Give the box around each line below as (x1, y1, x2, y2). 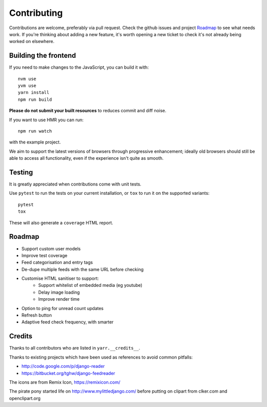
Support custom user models (21, 245, 81, 252)
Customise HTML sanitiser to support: (21, 275, 99, 281)
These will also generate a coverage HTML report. (9, 220, 113, 226)
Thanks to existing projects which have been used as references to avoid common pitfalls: (9, 354, 193, 360)
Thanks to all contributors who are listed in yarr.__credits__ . (9, 345, 140, 351)
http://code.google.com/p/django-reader (21, 363, 105, 369)
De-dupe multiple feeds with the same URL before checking (21, 266, 144, 272)
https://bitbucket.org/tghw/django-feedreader (21, 370, 116, 376)
